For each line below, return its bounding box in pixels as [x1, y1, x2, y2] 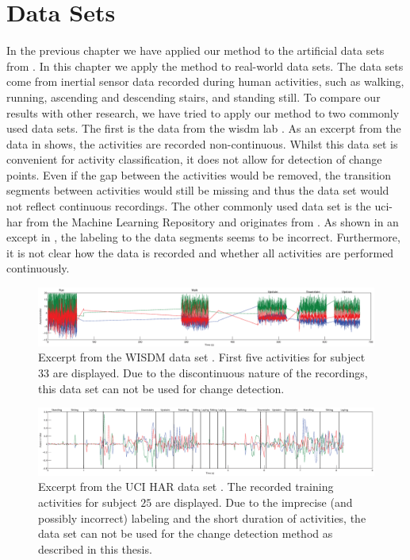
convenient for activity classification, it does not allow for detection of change [6, 151, 382, 168]
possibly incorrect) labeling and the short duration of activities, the [38, 509, 366, 526]
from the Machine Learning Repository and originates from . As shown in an [25, 213, 399, 230]
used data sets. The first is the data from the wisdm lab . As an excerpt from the [6, 120, 401, 137]
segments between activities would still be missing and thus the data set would [6, 182, 389, 199]
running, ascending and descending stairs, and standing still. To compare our [6, 88, 381, 105]
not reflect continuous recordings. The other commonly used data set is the [6, 198, 371, 214]
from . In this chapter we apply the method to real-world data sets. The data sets [6, 57, 404, 74]
